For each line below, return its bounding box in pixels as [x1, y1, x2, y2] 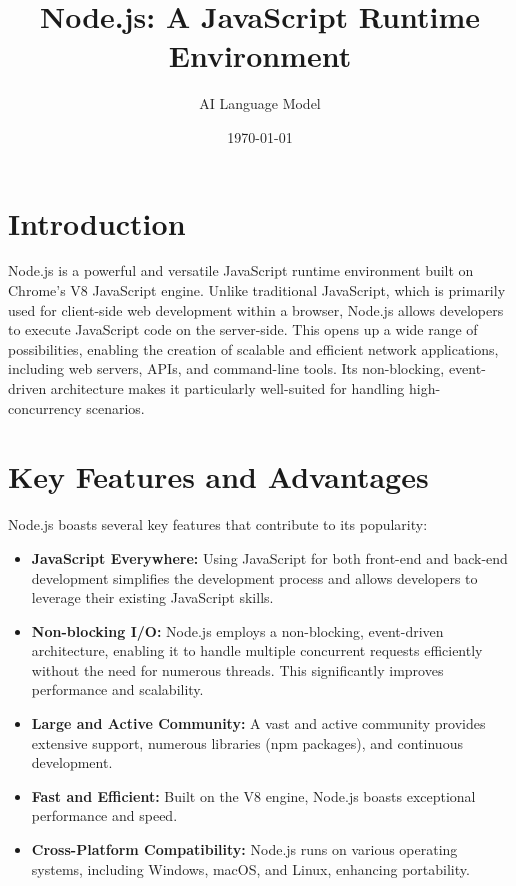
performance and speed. [31, 805, 178, 826]
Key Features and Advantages [8, 456, 429, 497]
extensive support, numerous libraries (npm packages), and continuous [31, 732, 463, 753]
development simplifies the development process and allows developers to [31, 567, 478, 588]
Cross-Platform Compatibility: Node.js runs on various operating [31, 839, 458, 860]
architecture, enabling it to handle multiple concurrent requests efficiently [31, 640, 483, 661]
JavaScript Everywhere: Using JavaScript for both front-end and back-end [31, 547, 508, 568]
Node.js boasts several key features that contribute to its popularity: [8, 514, 428, 535]
